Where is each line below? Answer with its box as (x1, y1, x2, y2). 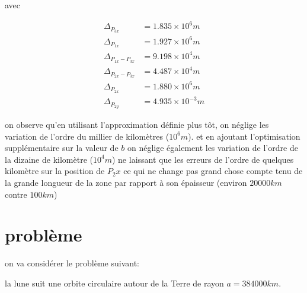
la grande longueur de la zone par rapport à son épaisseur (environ (5, 176, 247, 188)
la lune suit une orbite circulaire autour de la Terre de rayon (5, 276, 224, 289)
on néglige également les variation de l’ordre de (127, 141, 298, 154)
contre (5, 188, 27, 200)
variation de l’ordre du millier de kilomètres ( (5, 130, 170, 142)
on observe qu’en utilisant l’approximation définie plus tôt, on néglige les (5, 118, 269, 130)
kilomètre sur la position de (5, 165, 105, 177)
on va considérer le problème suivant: (5, 257, 139, 269)
